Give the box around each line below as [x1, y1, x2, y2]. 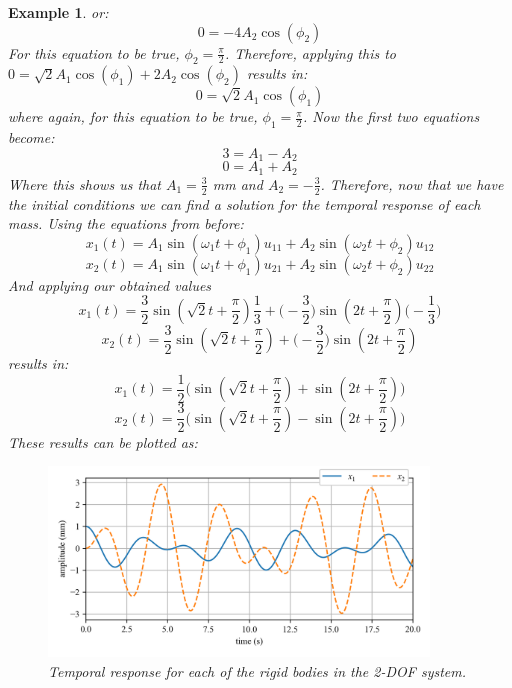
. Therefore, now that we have [320, 173, 504, 194]
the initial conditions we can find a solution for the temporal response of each [8, 193, 481, 214]
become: [8, 127, 55, 148]
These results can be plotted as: [8, 431, 198, 452]
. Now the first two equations [302, 106, 480, 127]
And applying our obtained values [8, 274, 212, 295]
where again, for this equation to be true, [8, 106, 258, 127]
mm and [212, 173, 263, 194]
